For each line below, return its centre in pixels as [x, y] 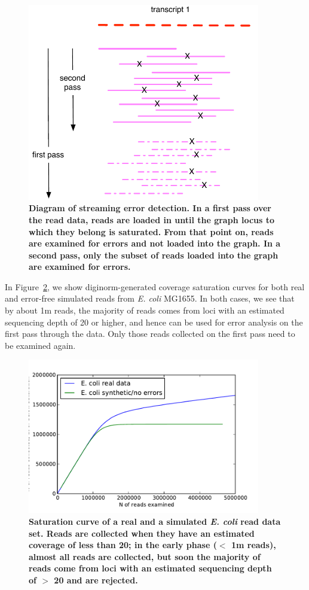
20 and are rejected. [96, 580]
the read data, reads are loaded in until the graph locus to [152, 219]
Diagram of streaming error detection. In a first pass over [150, 208]
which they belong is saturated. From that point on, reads [151, 231]
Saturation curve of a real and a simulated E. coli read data [155, 521]
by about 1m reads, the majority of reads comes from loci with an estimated [145, 310]
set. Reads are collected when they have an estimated [142, 533]
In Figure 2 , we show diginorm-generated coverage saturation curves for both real [155, 286]
